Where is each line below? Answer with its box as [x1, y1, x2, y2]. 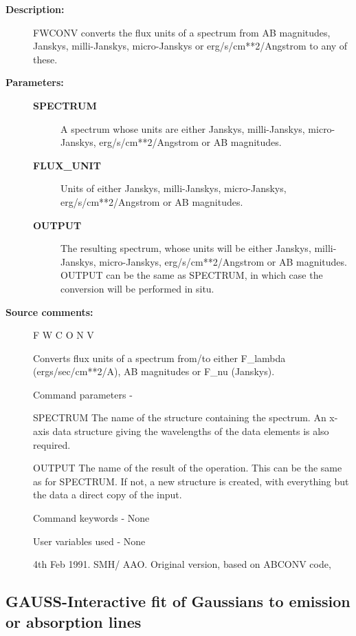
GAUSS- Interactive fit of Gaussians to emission [5, 591, 351, 612]
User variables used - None [33, 533, 146, 548]
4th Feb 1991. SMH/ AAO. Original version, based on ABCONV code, [33, 557, 331, 571]
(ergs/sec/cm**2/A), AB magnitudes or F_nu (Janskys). [33, 364, 275, 379]
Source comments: [5, 304, 93, 319]
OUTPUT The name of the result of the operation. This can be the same [33, 460, 342, 475]
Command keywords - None [33, 511, 150, 525]
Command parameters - [33, 387, 133, 401]
